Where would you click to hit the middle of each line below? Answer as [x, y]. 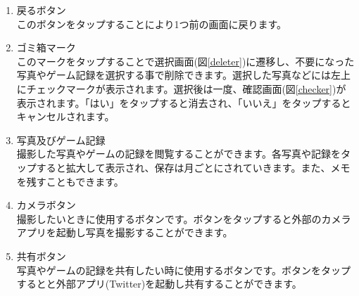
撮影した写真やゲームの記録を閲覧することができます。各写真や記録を [178, 154]
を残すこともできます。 [70, 181]
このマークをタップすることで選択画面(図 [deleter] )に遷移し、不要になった [185, 61]
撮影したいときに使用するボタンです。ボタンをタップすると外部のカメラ [184, 218]
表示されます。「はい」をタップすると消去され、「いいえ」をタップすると [184, 102]
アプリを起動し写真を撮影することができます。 [125, 232]
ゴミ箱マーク [46, 47]
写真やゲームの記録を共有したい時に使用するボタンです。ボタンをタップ [183, 270]
